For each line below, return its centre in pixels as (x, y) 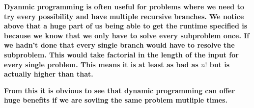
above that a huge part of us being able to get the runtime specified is (126, 26)
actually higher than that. (49, 74)
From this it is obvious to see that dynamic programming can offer (120, 90)
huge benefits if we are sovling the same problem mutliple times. (116, 100)
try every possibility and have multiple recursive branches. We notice (124, 16)
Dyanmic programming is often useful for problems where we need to (124, 6)
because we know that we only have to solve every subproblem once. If (127, 35)
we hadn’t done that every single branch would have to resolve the (119, 45)
